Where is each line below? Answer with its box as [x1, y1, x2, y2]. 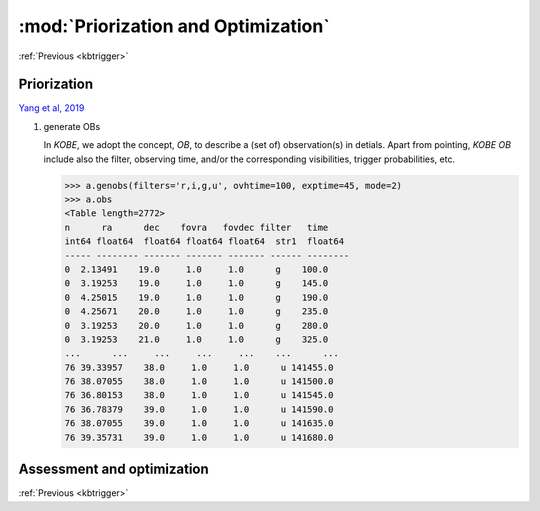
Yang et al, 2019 [18, 102, 85, 114]
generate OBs [43, 120, 101, 132]
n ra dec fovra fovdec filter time [64, 221, 329, 233]
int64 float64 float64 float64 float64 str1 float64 [64, 236, 345, 247]
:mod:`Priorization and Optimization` [18, 15, 330, 37]
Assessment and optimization [18, 461, 209, 478]
